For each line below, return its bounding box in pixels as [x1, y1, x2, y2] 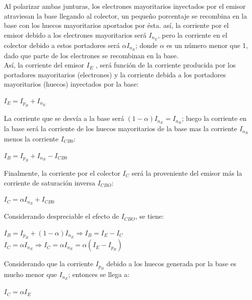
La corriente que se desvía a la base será [4, 113, 124, 123]
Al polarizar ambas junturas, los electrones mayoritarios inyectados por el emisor [4, 1, 246, 11]
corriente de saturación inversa [4, 177, 95, 187]
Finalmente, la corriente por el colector [4, 168, 121, 178]
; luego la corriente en [182, 113, 247, 123]
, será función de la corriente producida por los [95, 60, 236, 70]
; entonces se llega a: [68, 269, 129, 279]
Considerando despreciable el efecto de [4, 211, 119, 221]
